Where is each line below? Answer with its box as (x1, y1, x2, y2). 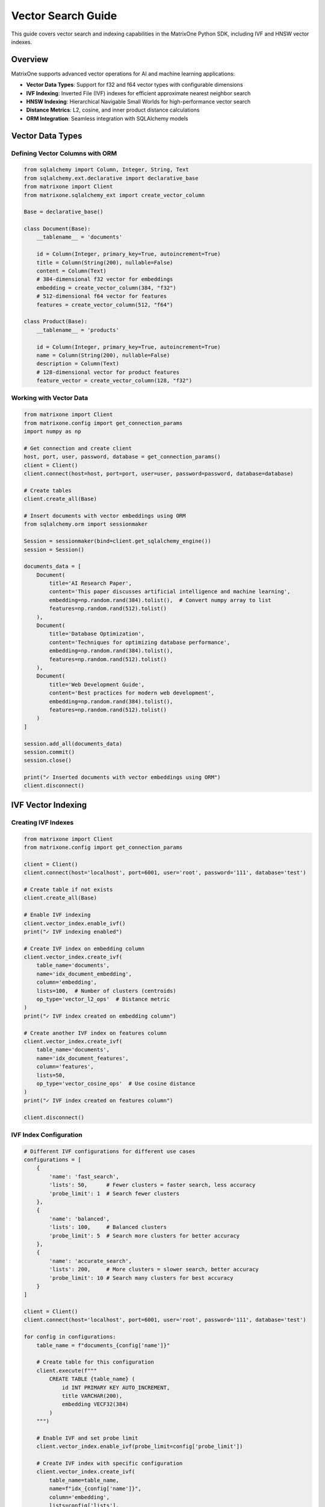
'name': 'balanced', (49, 1215, 110, 1222)
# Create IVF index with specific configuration (36, 1460, 183, 1467)
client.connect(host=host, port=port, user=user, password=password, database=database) (23, 470, 294, 477)
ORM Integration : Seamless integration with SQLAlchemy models (26, 115, 189, 122)
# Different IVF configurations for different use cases (23, 1148, 196, 1154)
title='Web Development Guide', (49, 681, 144, 688)
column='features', (36, 1063, 94, 1070)
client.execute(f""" (36, 1367, 97, 1374)
